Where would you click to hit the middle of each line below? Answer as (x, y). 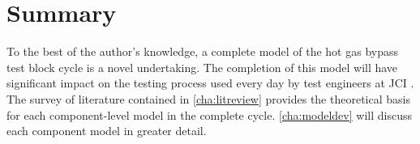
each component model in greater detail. (107, 131)
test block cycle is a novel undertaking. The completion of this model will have (202, 67)
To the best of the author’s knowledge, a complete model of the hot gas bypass (202, 51)
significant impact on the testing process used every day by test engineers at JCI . (210, 83)
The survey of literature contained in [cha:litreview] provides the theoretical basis (208, 98)
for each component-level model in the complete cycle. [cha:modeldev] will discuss (209, 114)
